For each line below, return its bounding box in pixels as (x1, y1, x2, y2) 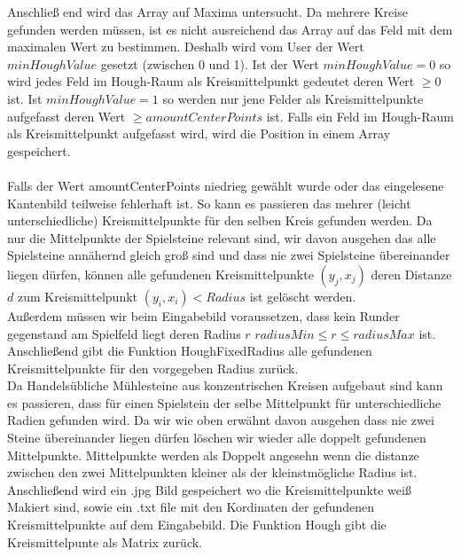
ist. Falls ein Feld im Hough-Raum (266, 106, 454, 125)
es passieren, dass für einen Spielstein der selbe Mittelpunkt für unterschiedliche (7, 393, 441, 412)
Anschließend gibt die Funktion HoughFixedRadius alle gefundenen (7, 341, 372, 360)
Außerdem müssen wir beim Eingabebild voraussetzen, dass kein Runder (7, 306, 400, 325)
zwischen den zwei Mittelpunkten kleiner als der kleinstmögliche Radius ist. (7, 463, 418, 482)
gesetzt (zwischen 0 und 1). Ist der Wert (100, 54, 319, 73)
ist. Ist (7, 89, 43, 107)
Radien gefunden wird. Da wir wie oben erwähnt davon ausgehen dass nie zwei (7, 411, 434, 429)
